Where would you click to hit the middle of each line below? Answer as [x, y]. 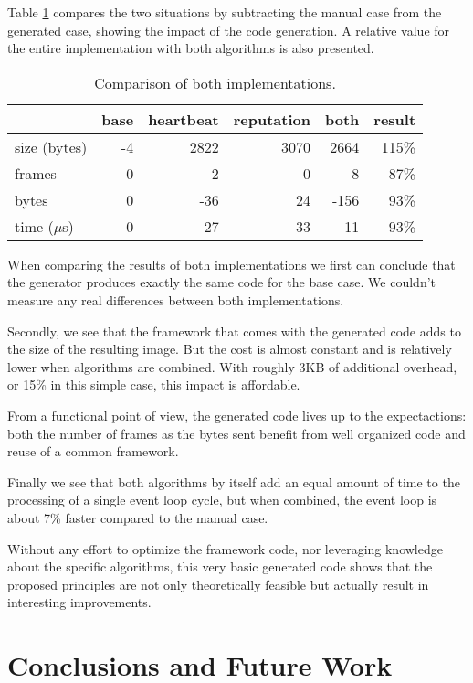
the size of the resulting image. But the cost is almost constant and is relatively [230, 349]
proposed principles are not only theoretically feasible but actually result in [218, 584]
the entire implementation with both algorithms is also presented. [191, 48]
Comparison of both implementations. [215, 82]
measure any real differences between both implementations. [176, 299]
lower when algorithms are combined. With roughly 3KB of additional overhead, [232, 366]
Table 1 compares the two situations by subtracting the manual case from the [225, 12]
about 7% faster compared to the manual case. [138, 517]
